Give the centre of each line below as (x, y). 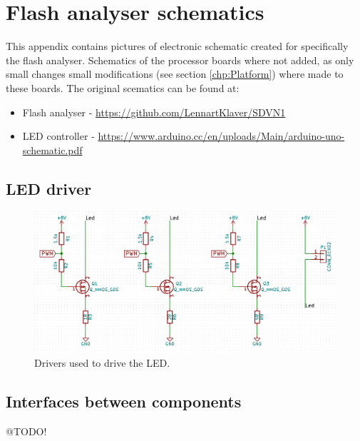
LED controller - (58, 136)
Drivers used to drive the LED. (102, 363)
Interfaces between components (124, 401)
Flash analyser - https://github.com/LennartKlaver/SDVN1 (154, 112)
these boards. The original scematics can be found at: (123, 87)
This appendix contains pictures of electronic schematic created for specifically (177, 46)
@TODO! (26, 431)
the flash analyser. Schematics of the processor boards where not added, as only (180, 60)
